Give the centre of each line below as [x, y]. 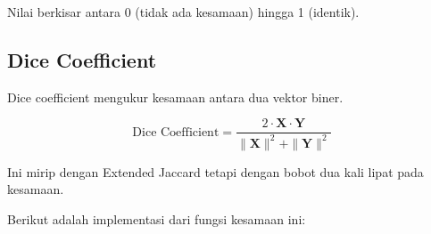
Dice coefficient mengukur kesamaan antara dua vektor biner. [175, 97]
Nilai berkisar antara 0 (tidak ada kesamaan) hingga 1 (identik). [183, 12]
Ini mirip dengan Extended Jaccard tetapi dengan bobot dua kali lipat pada [215, 171]
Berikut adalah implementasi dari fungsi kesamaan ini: [157, 218]
